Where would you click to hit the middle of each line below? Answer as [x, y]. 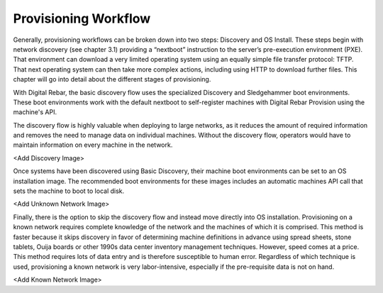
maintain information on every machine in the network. [93, 145]
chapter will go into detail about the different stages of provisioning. [112, 79]
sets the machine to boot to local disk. [69, 191]
